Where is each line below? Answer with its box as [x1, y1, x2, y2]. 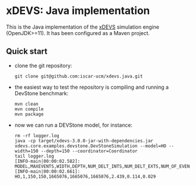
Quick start [6, 47, 48, 57]
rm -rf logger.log [14, 132, 60, 138]
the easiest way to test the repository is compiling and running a [14, 83, 169, 90]
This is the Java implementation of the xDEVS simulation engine [6, 23, 159, 30]
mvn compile [14, 106, 44, 112]
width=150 [14, 148, 39, 154]
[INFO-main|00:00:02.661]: [14, 168, 80, 174]
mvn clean [14, 101, 39, 107]
